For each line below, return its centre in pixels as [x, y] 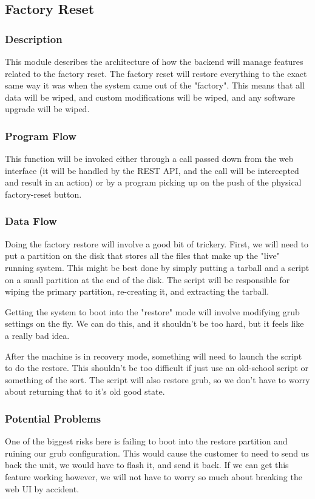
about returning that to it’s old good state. [85, 391]
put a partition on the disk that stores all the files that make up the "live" [143, 256]
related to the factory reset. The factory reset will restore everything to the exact [156, 73]
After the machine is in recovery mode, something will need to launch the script [154, 356]
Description [34, 39]
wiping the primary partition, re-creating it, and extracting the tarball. [137, 291]
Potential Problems [53, 418]
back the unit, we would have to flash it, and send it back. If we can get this [147, 465]
